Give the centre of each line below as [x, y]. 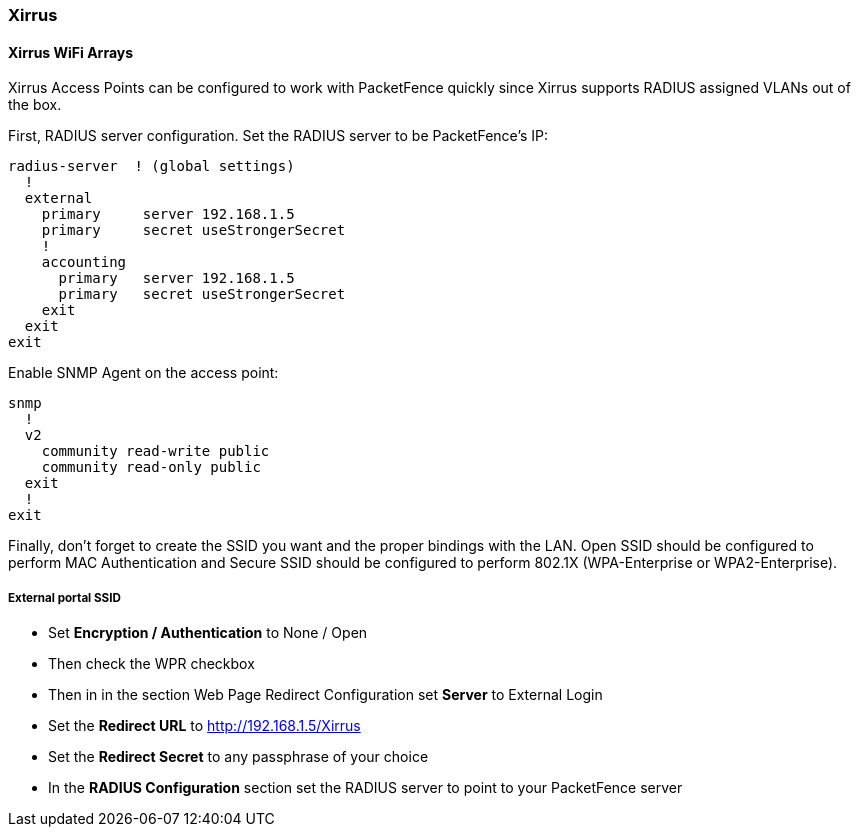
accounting [84, 262]
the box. [35, 105]
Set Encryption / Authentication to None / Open [208, 632]
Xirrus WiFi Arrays [71, 52]
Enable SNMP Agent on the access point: [143, 373]
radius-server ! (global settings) [151, 166]
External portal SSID [64, 597]
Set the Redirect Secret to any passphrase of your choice [238, 756]
